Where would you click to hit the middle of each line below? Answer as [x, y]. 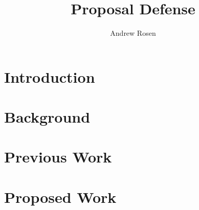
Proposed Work [60, 196]
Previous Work [58, 157]
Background [47, 117]
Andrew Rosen [133, 33]
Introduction [50, 76]
